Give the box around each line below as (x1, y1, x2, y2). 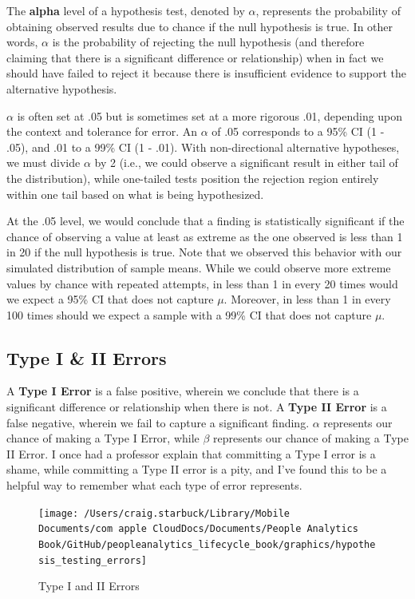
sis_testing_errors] (38, 554, 148, 566)
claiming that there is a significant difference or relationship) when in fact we (6, 49, 384, 65)
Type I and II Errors (38, 577, 140, 594)
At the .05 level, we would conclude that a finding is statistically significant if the (6, 212, 405, 229)
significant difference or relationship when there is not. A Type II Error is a (6, 399, 387, 415)
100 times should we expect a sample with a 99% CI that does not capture (6, 306, 372, 323)
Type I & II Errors (6, 345, 167, 370)
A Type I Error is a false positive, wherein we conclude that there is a (6, 383, 359, 399)
